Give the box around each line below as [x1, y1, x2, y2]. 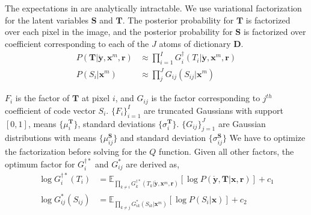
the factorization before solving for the [5, 145, 147, 158]
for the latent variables [5, 13, 88, 26]
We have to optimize [229, 131, 306, 144]
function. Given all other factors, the [158, 145, 294, 158]
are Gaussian [218, 117, 266, 129]
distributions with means [5, 131, 96, 144]
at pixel [81, 92, 110, 104]
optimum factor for [5, 157, 75, 170]
